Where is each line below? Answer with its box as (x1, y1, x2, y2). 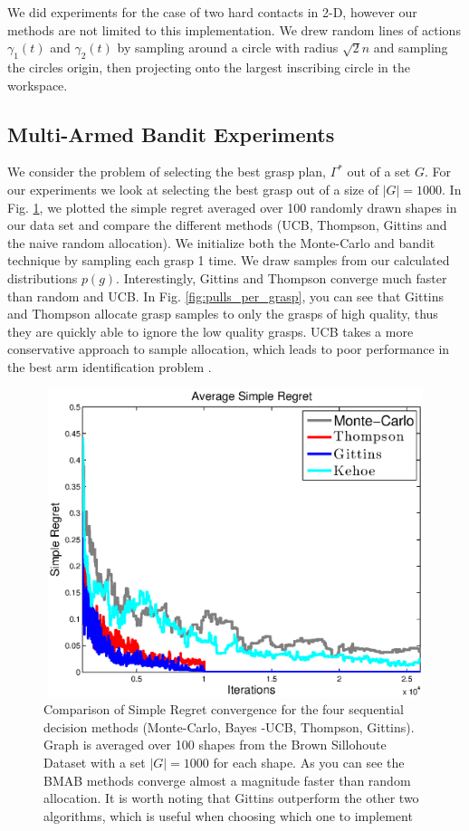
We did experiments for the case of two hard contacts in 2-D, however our (7, 3, 417, 21)
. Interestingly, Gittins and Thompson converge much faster (116, 268, 447, 287)
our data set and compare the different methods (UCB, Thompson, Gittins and (7, 215, 447, 234)
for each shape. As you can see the (213, 753, 405, 772)
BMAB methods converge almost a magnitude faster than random (43, 770, 411, 789)
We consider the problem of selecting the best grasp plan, (7, 162, 326, 181)
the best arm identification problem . (7, 357, 212, 376)
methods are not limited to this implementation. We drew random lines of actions (7, 20, 461, 39)
